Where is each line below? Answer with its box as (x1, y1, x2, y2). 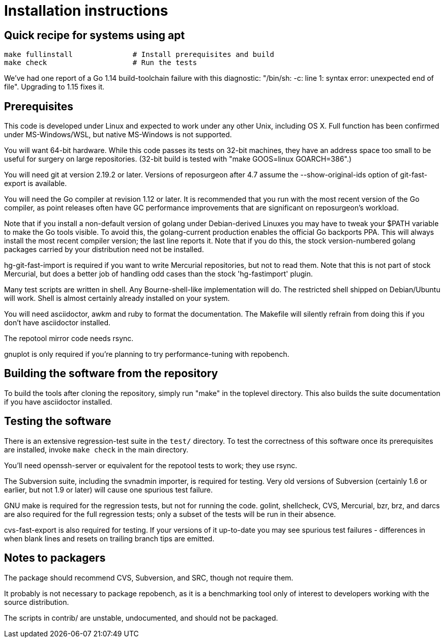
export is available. (4, 179, 67, 188)
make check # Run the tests (4, 58, 197, 67)
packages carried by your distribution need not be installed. (4, 245, 204, 254)
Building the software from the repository (4, 367, 218, 380)
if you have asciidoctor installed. (4, 397, 112, 406)
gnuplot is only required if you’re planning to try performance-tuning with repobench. (4, 350, 289, 359)
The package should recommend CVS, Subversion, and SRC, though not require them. (4, 573, 293, 582)
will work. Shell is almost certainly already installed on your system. (4, 294, 230, 303)
